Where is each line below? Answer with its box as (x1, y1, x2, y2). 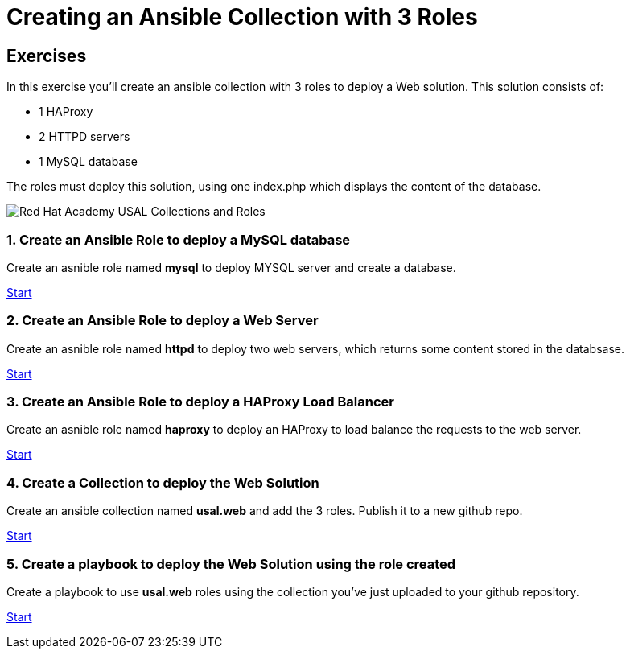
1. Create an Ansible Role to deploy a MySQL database (6, 231, 351, 248)
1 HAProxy (39, 105, 93, 119)
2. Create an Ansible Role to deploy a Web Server (6, 312, 319, 329)
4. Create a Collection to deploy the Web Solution (6, 474, 319, 491)
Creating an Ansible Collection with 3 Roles (6, 3, 478, 31)
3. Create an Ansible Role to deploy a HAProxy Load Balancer (6, 393, 395, 410)
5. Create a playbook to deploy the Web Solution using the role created (6, 555, 456, 572)
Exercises (6, 45, 87, 66)
